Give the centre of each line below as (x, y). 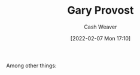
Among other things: (31, 65)
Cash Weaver (101, 27)
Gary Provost (101, 10)
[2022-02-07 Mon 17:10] (101, 38)
